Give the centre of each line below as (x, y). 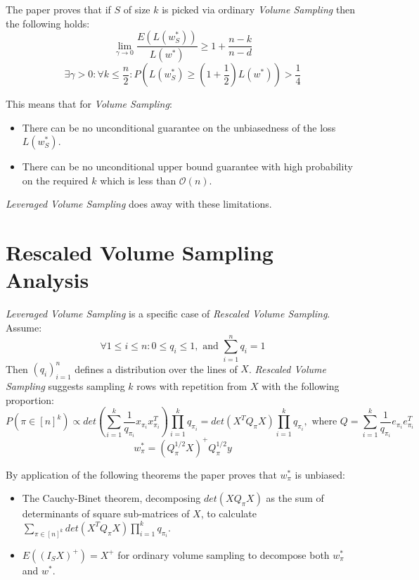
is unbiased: (320, 474)
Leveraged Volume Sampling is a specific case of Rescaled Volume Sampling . (168, 314)
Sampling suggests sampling (65, 385)
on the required (55, 180)
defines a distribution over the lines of (156, 368)
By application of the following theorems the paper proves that (141, 474)
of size (137, 9)
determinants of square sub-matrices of (106, 513)
